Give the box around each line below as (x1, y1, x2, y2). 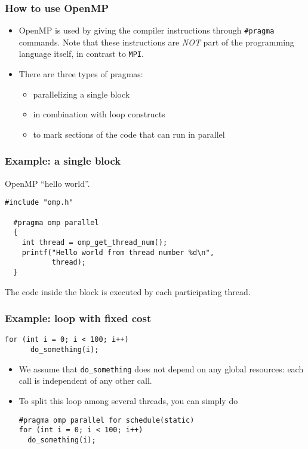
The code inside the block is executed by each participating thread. (5, 285, 251, 298)
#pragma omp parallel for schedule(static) (19, 415, 195, 424)
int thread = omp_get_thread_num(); (21, 238, 168, 247)
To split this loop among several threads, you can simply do (19, 394, 238, 406)
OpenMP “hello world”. (5, 177, 90, 189)
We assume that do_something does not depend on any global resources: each (19, 362, 304, 375)
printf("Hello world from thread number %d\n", (21, 248, 214, 257)
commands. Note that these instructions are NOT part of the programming (19, 35, 294, 48)
